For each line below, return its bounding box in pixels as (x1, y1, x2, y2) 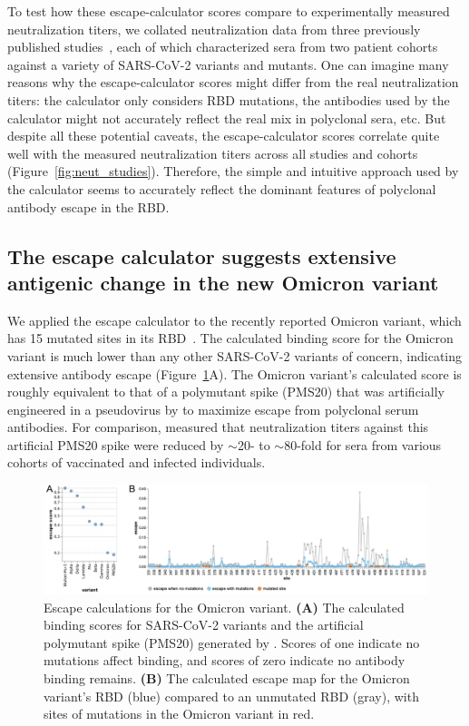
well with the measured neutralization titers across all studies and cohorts (7, 143, 418, 162)
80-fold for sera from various (284, 435, 442, 454)
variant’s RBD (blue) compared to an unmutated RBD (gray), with (44, 686, 419, 705)
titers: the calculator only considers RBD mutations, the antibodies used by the (7, 90, 450, 109)
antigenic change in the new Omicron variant (7, 268, 439, 296)
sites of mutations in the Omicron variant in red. (44, 704, 315, 723)
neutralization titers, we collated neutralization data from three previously (7, 19, 421, 38)
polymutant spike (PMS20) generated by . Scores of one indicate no (44, 633, 420, 652)
